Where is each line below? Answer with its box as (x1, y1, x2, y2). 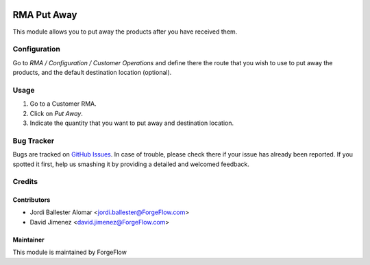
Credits (12, 177, 38, 187)
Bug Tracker (12, 136, 55, 146)
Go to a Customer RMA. (29, 100, 97, 108)
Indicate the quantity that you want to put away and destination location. (29, 119, 234, 127)
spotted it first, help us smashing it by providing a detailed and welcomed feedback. (12, 160, 249, 168)
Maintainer (12, 235, 45, 244)
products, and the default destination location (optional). (12, 69, 172, 77)
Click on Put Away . (29, 109, 84, 117)
